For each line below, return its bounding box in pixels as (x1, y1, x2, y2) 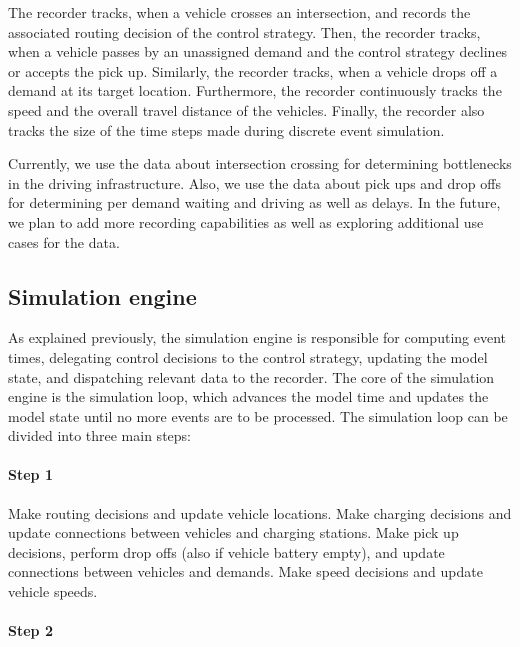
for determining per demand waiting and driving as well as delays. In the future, (8, 192, 501, 213)
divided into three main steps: (8, 425, 191, 446)
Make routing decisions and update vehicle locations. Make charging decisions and (8, 502, 512, 523)
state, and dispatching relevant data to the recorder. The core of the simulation (8, 366, 495, 387)
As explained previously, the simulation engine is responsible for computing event (8, 327, 506, 348)
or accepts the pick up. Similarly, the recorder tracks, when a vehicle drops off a (8, 60, 498, 81)
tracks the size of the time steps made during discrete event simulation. (8, 119, 445, 140)
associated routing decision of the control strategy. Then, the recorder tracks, (8, 21, 481, 42)
